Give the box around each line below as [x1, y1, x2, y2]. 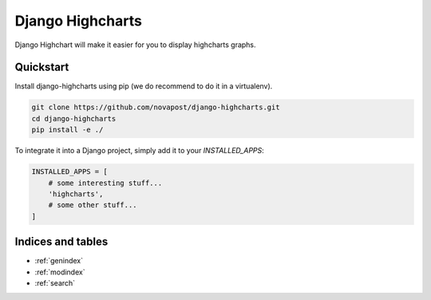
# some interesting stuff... [48, 178, 163, 187]
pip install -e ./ [31, 125, 104, 135]
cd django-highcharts [31, 114, 117, 123]
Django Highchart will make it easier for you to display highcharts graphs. [14, 40, 256, 49]
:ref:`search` [34, 278, 76, 288]
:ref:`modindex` [34, 267, 85, 277]
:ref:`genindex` [34, 256, 84, 266]
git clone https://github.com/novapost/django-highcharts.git [31, 103, 280, 112]
